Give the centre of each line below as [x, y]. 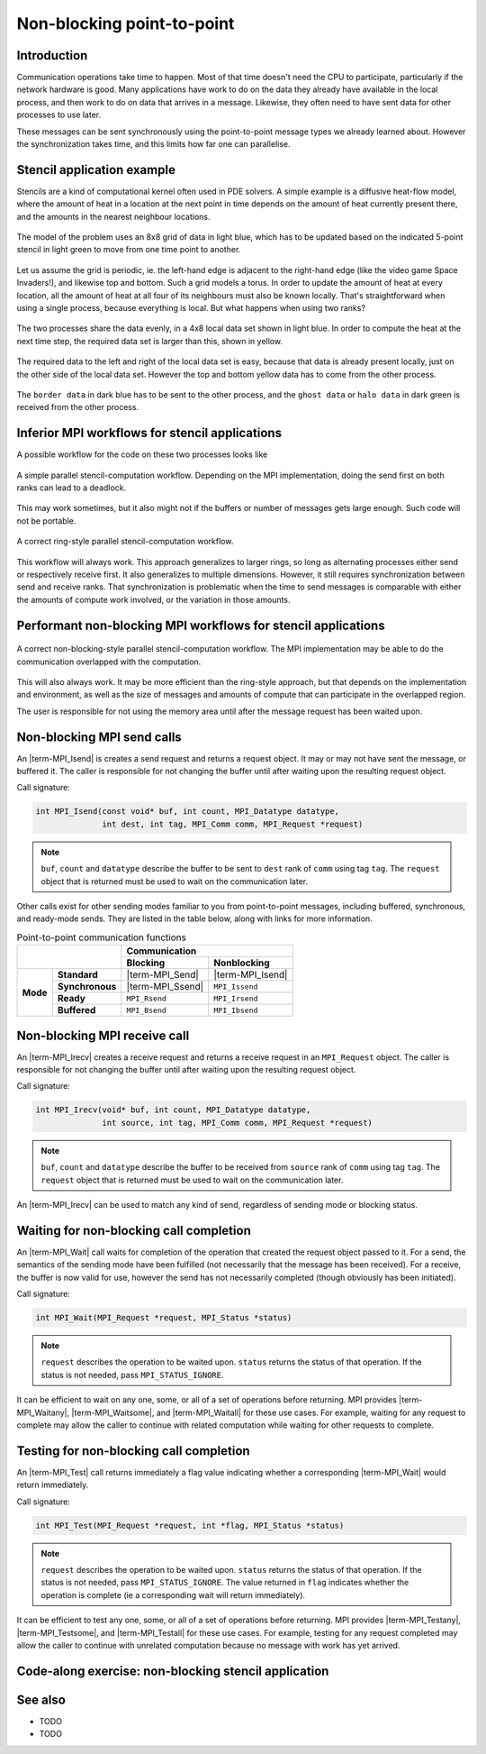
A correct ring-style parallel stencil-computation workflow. [125, 542]
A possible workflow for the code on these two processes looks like [142, 454]
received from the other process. [78, 407]
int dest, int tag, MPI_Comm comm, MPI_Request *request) [233, 824]
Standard [77, 975]
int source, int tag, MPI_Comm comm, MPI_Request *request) [238, 1123]
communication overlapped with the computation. [109, 662]
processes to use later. [59, 115]
